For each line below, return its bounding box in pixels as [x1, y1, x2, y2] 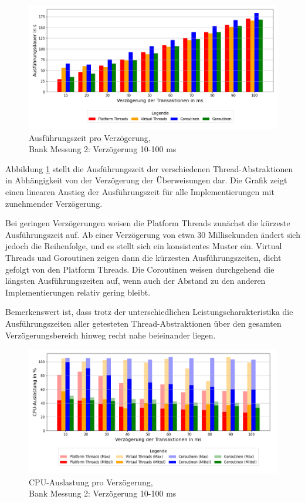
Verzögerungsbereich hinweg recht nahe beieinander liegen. [5, 328, 216, 341]
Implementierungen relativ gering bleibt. [5, 286, 151, 298]
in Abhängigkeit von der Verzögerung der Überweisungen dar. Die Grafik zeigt [5, 174, 287, 186]
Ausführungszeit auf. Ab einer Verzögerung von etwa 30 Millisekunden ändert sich [5, 228, 300, 240]
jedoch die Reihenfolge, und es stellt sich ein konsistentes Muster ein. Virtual [5, 240, 282, 252]
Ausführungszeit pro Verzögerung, [29, 131, 151, 143]
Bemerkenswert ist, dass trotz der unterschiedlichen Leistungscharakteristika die [5, 306, 293, 318]
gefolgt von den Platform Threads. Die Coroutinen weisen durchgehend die [5, 263, 274, 275]
